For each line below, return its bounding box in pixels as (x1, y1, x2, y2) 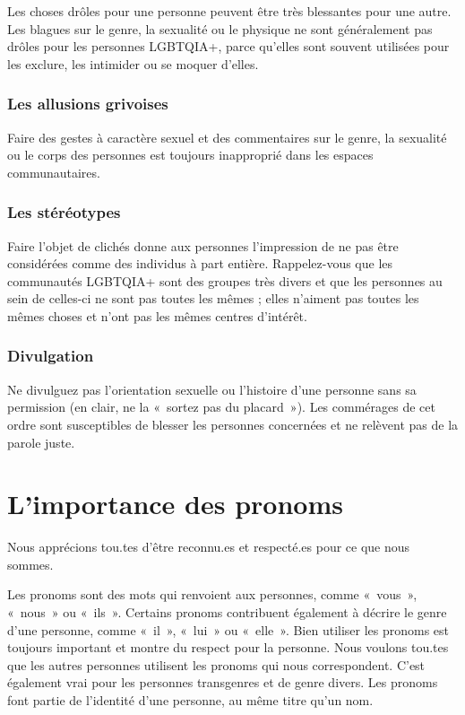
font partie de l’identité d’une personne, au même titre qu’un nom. (7, 691, 374, 710)
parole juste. (7, 432, 75, 451)
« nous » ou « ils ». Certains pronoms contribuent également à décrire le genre (7, 603, 447, 622)
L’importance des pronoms (7, 485, 343, 522)
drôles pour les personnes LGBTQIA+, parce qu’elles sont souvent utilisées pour (7, 37, 450, 56)
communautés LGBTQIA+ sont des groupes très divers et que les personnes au (7, 271, 443, 290)
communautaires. (7, 162, 100, 181)
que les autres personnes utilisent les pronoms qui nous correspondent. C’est (7, 655, 426, 674)
